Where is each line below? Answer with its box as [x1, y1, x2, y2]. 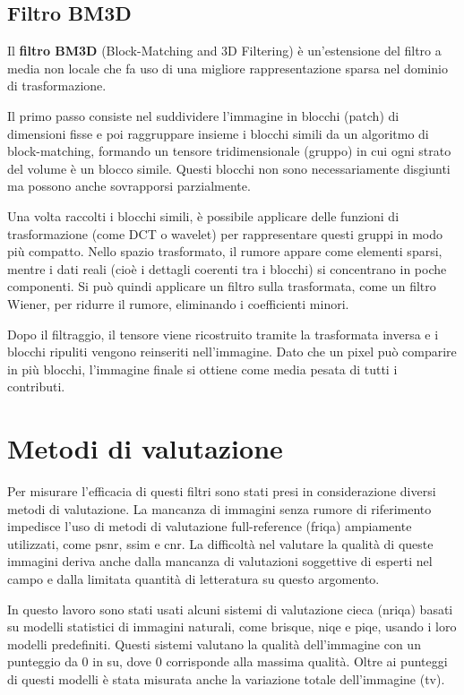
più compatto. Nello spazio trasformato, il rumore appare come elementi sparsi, [7, 242, 443, 261]
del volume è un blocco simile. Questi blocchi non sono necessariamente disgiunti [7, 159, 451, 177]
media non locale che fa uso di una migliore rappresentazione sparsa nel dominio [7, 58, 449, 77]
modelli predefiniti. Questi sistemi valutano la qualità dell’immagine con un [7, 634, 421, 653]
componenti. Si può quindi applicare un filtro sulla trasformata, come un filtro [7, 277, 436, 296]
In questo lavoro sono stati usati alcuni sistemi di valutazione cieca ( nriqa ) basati [7, 599, 453, 618]
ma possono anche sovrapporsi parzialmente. [7, 176, 251, 195]
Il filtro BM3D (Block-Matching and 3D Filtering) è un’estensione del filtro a [7, 41, 442, 60]
